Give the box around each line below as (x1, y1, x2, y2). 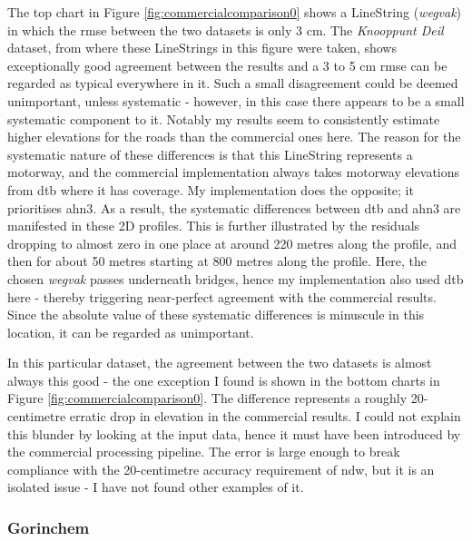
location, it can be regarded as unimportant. (7, 322, 254, 341)
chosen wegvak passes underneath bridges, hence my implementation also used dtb (7, 269, 464, 288)
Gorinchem (7, 516, 90, 538)
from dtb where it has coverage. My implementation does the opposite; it (7, 180, 414, 199)
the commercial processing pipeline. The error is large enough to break (7, 442, 400, 461)
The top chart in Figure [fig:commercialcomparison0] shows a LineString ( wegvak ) (7, 3, 462, 21)
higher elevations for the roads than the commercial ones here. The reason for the (7, 127, 461, 146)
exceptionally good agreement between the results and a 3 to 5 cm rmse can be (7, 55, 447, 74)
